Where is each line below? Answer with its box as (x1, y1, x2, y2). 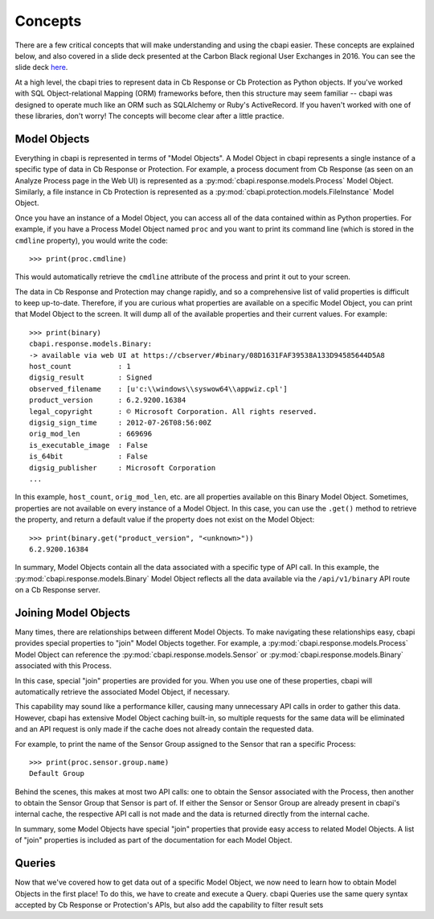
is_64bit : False (29, 452, 149, 462)
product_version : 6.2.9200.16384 (29, 396, 186, 405)
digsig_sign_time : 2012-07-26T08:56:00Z (29, 418, 212, 427)
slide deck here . (14, 63, 68, 72)
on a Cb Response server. (14, 585, 100, 595)
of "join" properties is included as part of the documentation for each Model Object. (14, 835, 293, 845)
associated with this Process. (14, 661, 112, 671)
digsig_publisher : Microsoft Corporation (29, 463, 216, 472)
